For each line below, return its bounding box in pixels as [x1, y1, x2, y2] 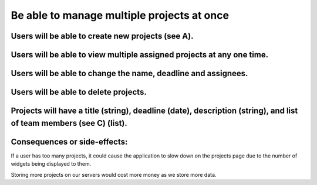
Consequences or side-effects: [11, 136, 128, 146]
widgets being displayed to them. [11, 160, 92, 167]
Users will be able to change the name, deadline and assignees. [11, 68, 248, 78]
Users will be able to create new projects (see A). [11, 31, 194, 41]
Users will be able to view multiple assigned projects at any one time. [11, 50, 269, 60]
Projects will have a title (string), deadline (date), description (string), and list [11, 106, 298, 116]
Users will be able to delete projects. [11, 87, 147, 97]
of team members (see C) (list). [11, 118, 127, 128]
